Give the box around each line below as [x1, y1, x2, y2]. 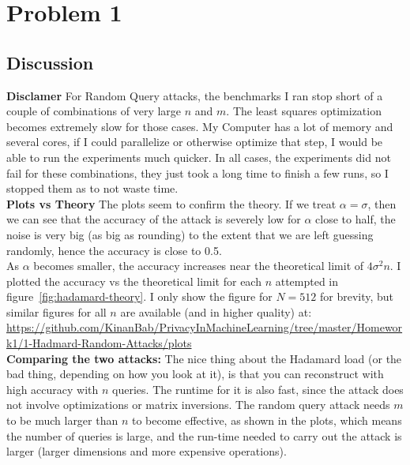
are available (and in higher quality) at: [120, 303, 312, 320]
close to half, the [315, 211, 396, 227]
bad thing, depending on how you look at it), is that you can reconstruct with [6, 366, 384, 382]
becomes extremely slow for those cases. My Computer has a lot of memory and [6, 118, 393, 134]
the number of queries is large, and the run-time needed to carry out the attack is [6, 427, 402, 444]
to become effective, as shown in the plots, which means [131, 412, 402, 429]
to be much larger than [6, 412, 118, 429]
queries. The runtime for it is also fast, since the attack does [112, 381, 404, 397]
